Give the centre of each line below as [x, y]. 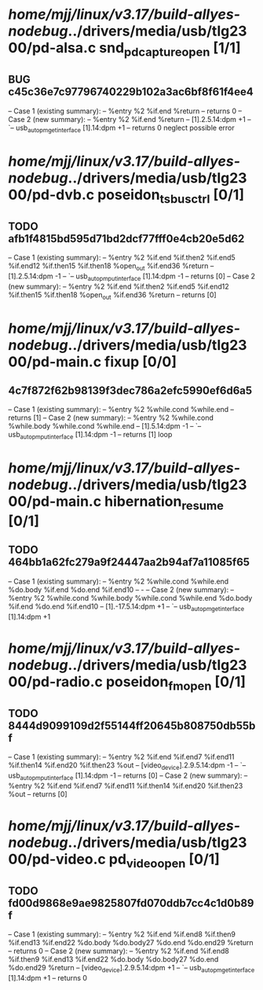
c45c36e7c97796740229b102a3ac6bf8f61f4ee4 [131, 92]
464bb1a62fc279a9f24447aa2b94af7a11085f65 [129, 563]
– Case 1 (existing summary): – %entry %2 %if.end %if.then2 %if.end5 [122, 257]
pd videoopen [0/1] [164, 860]
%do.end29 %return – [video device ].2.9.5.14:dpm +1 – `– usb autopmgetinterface [131, 969]
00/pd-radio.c [56, 681]
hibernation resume [164, 503]
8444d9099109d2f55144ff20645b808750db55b [132, 725]
